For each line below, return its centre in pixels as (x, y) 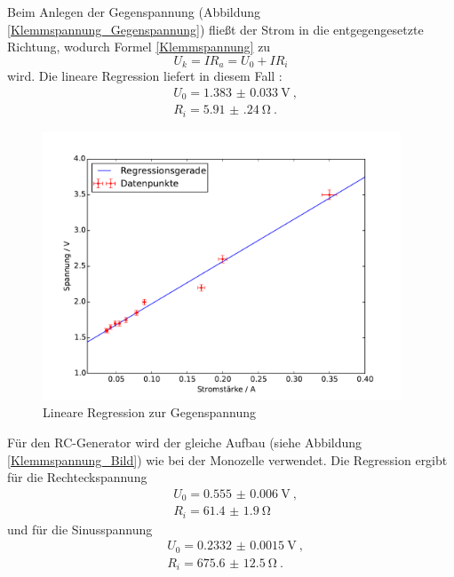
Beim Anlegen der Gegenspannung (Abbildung (134, 12)
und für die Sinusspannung (80, 529)
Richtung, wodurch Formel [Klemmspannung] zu (139, 47)
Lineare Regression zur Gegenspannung (150, 412)
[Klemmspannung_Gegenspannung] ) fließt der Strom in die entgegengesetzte (215, 29)
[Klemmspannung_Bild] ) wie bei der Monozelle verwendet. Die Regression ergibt (227, 459)
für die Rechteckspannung (77, 477)
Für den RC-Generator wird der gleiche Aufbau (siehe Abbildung (185, 443)
